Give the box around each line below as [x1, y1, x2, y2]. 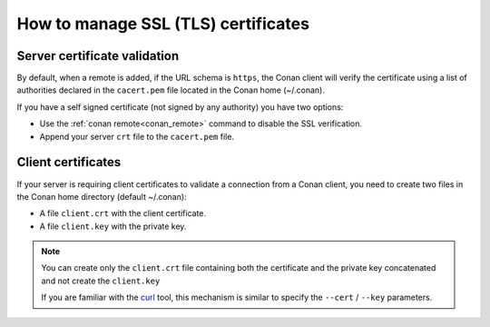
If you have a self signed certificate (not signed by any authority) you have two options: [16, 101, 344, 113]
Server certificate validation [16, 48, 180, 64]
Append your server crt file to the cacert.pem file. [39, 131, 235, 142]
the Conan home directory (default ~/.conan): [16, 191, 187, 202]
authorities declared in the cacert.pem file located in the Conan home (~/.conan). [16, 84, 326, 95]
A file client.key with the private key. [39, 221, 187, 232]
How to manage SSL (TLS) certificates [16, 14, 310, 34]
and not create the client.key [41, 275, 161, 286]
